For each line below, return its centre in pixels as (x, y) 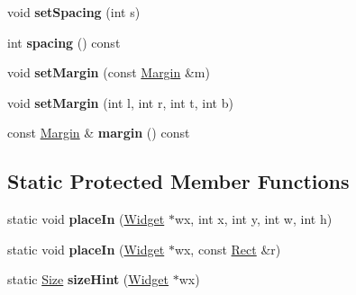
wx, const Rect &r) (228, 249)
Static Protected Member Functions (178, 181)
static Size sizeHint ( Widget (88, 279)
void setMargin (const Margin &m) (109, 72)
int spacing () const (64, 42)
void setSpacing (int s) (74, 12)
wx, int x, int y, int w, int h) (253, 219)
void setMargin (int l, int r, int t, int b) (120, 102)
